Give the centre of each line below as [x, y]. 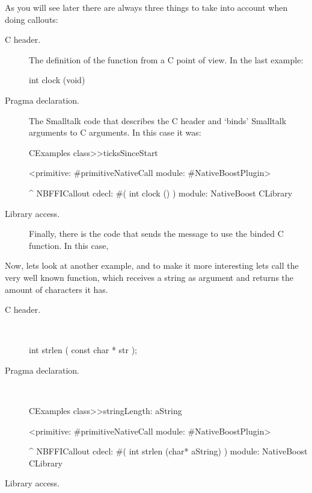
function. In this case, [69, 245]
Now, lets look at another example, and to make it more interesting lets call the [152, 265]
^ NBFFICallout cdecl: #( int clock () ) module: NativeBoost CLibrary [161, 193]
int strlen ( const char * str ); [83, 350]
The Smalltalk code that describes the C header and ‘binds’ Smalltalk [158, 120]
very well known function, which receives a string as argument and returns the [149, 277]
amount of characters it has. [57, 289]
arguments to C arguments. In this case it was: [115, 132]
